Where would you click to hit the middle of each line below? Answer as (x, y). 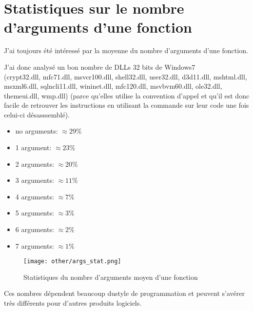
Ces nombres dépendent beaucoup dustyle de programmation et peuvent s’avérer (124, 293)
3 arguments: (35, 180)
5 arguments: (35, 213)
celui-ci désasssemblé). (37, 114)
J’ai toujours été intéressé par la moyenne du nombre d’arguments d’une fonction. (126, 50)
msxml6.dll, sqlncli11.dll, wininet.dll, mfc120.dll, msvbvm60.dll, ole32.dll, (113, 86)
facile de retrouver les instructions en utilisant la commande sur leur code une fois (126, 105)
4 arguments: (35, 196)
